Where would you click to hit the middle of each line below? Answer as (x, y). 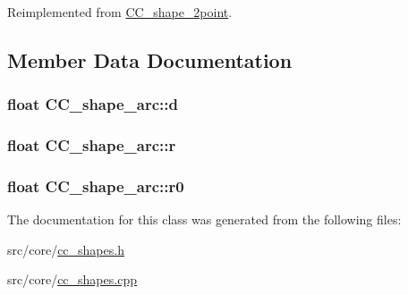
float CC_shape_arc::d (93, 104)
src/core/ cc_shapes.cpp (72, 279)
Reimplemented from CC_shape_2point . (120, 12)
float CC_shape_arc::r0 (96, 185)
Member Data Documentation (150, 59)
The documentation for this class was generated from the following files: (204, 219)
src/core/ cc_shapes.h (66, 249)
